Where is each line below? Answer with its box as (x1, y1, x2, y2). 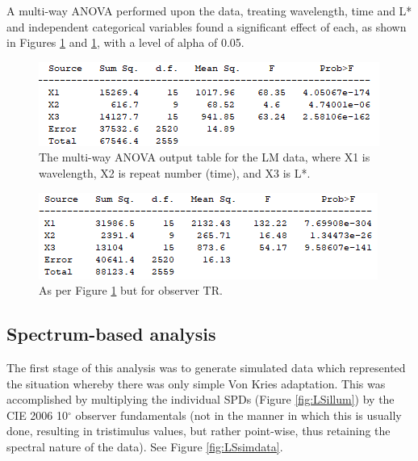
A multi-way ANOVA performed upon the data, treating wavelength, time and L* (6, 2, 412, 19)
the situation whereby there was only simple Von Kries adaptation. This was (6, 375, 386, 392)
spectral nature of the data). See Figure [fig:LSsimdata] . (6, 438, 283, 455)
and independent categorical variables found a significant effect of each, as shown (6, 18, 407, 35)
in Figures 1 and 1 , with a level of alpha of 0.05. (6, 34, 245, 51)
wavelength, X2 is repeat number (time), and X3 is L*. (39, 164, 311, 181)
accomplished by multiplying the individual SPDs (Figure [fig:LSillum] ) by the (6, 391, 395, 408)
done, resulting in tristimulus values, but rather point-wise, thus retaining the (6, 422, 391, 439)
